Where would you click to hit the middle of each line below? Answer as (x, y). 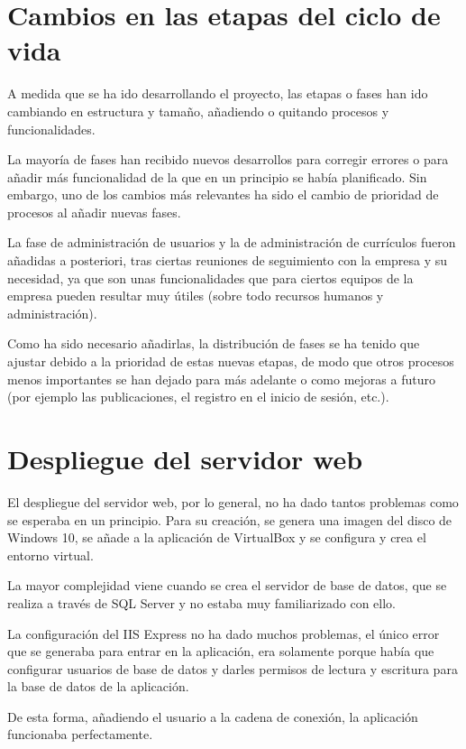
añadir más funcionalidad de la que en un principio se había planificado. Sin (217, 176)
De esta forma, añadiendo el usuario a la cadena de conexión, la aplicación (213, 716)
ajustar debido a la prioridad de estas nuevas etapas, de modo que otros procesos (231, 361)
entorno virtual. (50, 555)
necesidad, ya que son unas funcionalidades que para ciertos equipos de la (210, 277)
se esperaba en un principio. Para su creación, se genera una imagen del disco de (230, 519)
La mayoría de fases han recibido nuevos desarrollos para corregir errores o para (228, 159)
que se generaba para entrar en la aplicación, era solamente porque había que (221, 651)
